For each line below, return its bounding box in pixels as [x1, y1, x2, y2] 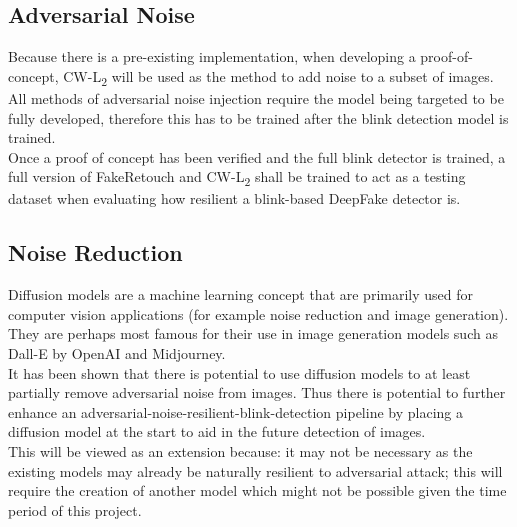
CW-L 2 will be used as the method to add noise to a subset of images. [63, 65, 494, 89]
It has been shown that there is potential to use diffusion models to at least [8, 362, 471, 383]
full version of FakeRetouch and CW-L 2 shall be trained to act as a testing [8, 166, 466, 190]
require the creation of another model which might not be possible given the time [8, 480, 507, 501]
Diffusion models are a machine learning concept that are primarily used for [8, 284, 473, 305]
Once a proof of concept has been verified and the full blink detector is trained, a [8, 146, 506, 167]
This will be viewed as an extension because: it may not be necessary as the [8, 440, 473, 461]
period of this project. [8, 499, 142, 520]
